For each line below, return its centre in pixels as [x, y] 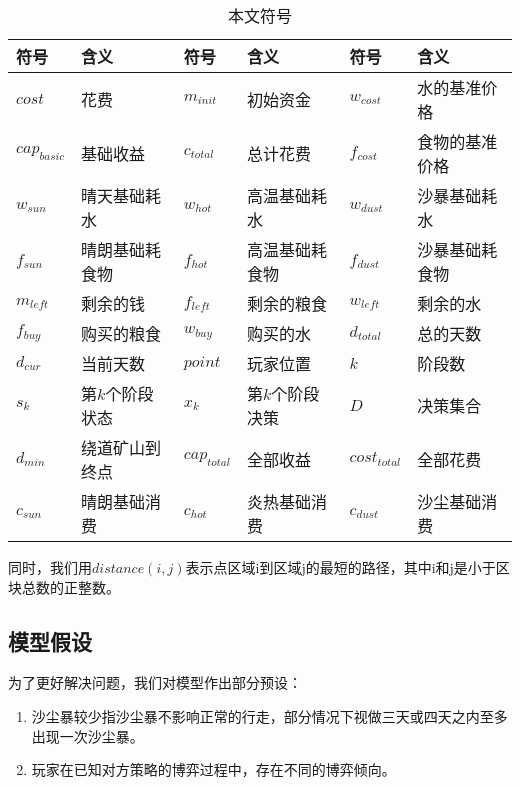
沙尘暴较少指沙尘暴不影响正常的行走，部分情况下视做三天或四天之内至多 [269, 715]
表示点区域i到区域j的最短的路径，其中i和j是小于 [340, 567]
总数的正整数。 [70, 586]
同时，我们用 [50, 567]
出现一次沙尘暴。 [87, 735]
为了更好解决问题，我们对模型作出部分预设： [155, 682]
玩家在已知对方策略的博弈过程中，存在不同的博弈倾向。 [213, 769]
